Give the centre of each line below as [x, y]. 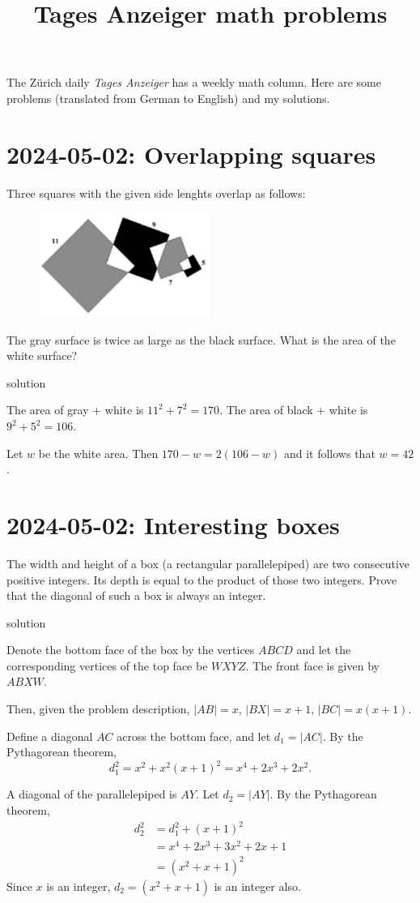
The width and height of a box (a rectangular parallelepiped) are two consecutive [208, 563]
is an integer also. [257, 886]
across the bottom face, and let [194, 736]
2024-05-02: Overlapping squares [191, 154]
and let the [324, 650]
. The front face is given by [312, 665]
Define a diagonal [50, 736]
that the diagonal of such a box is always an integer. [136, 595]
